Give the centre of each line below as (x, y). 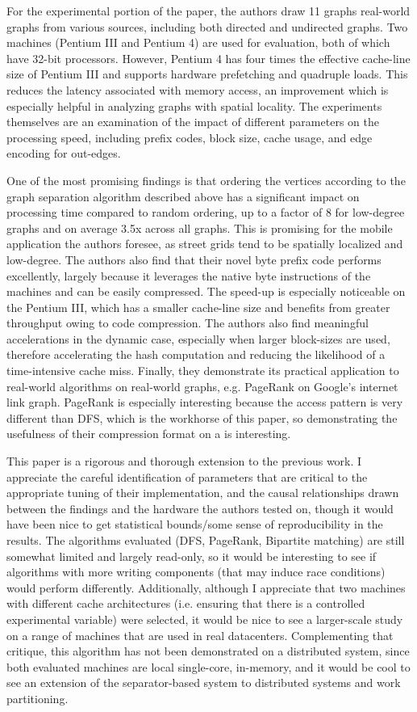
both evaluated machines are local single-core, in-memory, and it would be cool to (208, 666)
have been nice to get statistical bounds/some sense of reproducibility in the (195, 524)
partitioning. (38, 698)
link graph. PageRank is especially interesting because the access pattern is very (205, 402)
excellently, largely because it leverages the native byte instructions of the (189, 275)
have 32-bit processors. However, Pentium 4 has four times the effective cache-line (208, 58)
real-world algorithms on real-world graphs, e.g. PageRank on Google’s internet (202, 386)
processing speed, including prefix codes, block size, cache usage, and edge (190, 137)
